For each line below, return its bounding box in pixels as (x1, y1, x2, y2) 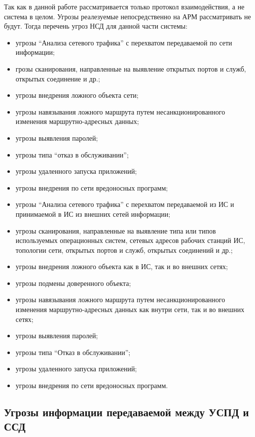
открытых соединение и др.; (15, 73, 100, 83)
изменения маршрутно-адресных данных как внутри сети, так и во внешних (15, 304, 245, 315)
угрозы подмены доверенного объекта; (15, 278, 131, 288)
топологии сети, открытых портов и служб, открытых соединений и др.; (15, 244, 233, 255)
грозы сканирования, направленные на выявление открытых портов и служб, (15, 63, 246, 74)
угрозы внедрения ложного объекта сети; (15, 90, 139, 100)
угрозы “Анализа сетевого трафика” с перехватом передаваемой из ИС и (15, 199, 234, 209)
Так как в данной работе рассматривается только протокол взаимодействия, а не (4, 1, 245, 11)
